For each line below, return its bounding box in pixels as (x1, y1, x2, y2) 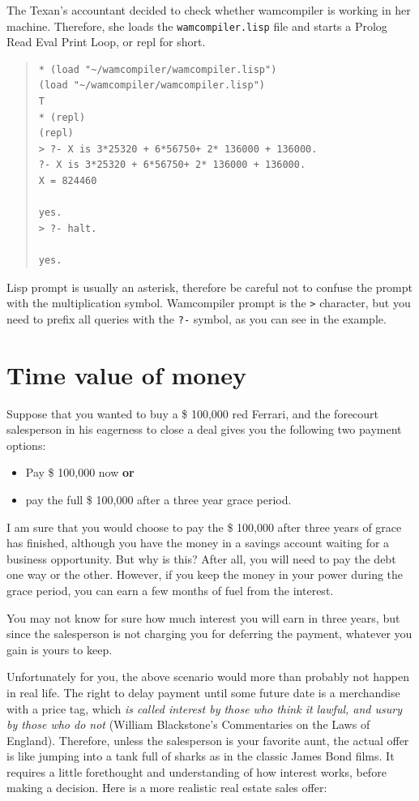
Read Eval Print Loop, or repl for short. (6, 33, 206, 50)
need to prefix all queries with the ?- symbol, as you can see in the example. (6, 310, 387, 327)
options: (6, 436, 46, 453)
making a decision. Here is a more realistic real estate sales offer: (6, 779, 327, 796)
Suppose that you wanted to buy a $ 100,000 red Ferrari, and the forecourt (6, 405, 379, 422)
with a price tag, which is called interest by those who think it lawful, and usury (6, 700, 402, 717)
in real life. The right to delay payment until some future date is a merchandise (6, 683, 400, 700)
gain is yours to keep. (6, 640, 113, 658)
